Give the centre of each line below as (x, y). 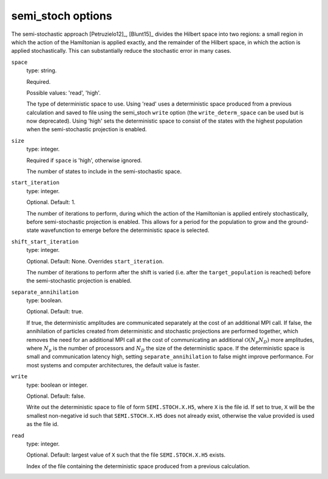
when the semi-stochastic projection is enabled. (87, 129)
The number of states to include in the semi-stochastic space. (104, 172)
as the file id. (43, 424)
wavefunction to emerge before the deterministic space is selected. (125, 230)
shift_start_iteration (45, 242)
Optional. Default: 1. (51, 202)
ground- (298, 222)
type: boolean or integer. (57, 385)
